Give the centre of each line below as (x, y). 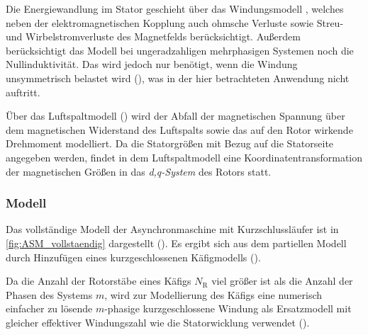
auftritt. (23, 92)
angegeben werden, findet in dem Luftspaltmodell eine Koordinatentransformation (184, 157)
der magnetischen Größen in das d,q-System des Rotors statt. (139, 171)
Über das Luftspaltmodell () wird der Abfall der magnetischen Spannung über (175, 116)
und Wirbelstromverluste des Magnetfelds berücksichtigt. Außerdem (153, 36)
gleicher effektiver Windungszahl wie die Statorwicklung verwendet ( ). (158, 322)
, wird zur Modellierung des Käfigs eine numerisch (213, 294)
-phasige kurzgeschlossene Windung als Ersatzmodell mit (228, 308)
